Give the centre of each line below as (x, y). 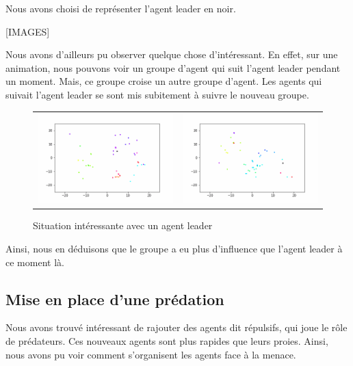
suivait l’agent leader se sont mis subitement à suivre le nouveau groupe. (157, 94)
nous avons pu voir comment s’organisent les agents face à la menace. (151, 354)
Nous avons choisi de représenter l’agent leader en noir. (121, 8)
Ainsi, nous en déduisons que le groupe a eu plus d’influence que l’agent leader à (174, 248)
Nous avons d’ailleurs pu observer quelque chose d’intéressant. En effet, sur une (172, 54)
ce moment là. (35, 262)
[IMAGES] (28, 31)
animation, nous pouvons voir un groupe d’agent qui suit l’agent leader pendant (173, 67)
